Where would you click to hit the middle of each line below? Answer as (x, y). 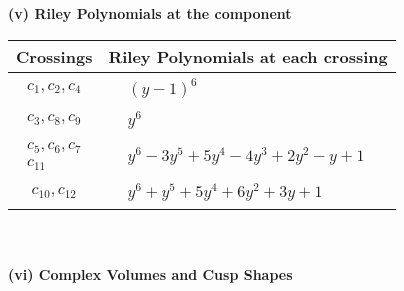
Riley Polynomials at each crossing (248, 56)
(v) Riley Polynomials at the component (150, 13)
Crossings (54, 56)
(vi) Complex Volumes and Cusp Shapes (150, 273)
